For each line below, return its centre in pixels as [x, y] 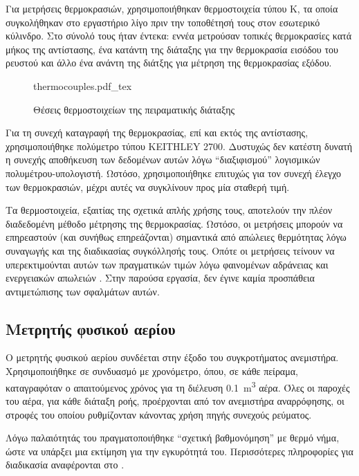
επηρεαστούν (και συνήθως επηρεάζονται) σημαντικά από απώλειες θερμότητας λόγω [176, 237]
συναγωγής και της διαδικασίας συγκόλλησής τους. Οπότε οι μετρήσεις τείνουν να [170, 250]
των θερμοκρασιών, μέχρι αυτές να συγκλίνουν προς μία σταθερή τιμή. [148, 186]
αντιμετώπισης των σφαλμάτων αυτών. [83, 291]
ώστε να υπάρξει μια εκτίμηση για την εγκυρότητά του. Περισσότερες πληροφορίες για [179, 451]
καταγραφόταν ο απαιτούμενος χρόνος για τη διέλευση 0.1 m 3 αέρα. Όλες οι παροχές [178, 386]
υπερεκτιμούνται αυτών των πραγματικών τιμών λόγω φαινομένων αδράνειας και [167, 264]
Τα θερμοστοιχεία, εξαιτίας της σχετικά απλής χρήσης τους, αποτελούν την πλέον [169, 210]
